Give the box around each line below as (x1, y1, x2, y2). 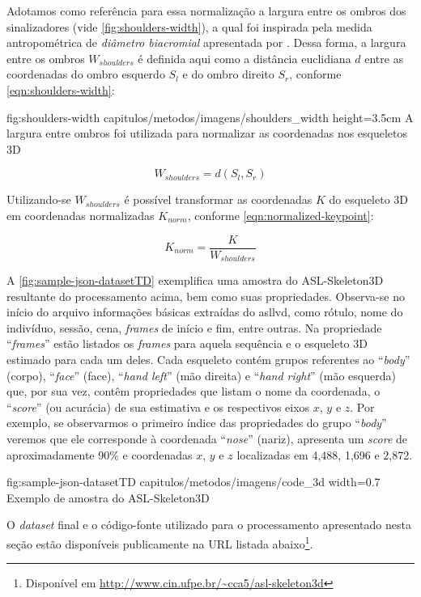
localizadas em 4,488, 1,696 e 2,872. (236, 446, 413, 463)
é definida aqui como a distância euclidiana (138, 49, 351, 66)
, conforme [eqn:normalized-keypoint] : (187, 206, 374, 223)
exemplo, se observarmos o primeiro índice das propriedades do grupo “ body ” (6, 414, 387, 431)
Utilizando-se (6, 191, 71, 208)
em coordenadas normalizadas (6, 206, 155, 223)
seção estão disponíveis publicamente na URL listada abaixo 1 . (6, 532, 313, 552)
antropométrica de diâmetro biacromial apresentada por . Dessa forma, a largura (6, 34, 406, 51)
